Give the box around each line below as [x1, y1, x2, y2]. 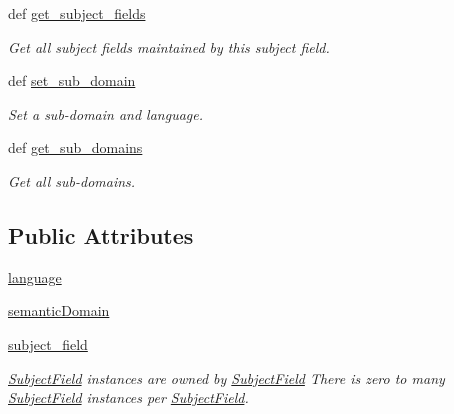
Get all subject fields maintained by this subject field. [8, 36, 330, 57]
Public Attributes [8, 219, 194, 250]
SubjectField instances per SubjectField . [8, 387, 249, 408]
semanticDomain [8, 300, 110, 321]
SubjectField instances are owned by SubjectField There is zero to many [8, 367, 445, 388]
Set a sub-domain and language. [8, 103, 204, 124]
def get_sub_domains [8, 137, 143, 158]
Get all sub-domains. [8, 170, 136, 191]
